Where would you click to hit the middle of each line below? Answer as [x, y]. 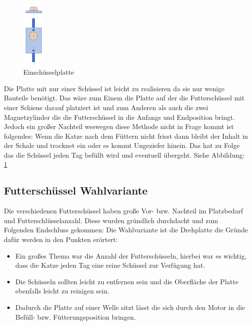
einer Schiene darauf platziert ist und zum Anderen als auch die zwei [106, 107]
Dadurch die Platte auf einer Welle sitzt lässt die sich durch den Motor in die [130, 307]
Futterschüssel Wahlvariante [76, 190]
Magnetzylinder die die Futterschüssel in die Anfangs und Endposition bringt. [119, 117]
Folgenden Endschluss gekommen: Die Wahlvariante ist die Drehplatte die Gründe [126, 230]
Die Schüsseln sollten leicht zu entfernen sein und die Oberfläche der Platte [127, 281]
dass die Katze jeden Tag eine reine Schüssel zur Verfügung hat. [110, 265]
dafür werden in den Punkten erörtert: [61, 239]
